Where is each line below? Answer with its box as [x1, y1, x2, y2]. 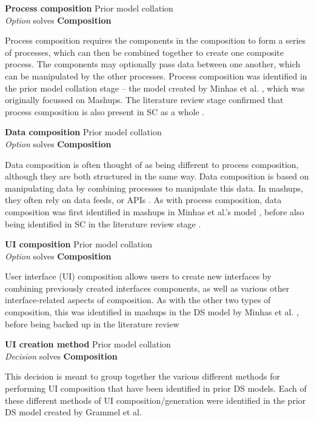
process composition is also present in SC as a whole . [5, 105, 205, 118]
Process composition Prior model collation [5, 2, 173, 14]
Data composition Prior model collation [5, 126, 162, 138]
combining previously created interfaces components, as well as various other [5, 281, 290, 294]
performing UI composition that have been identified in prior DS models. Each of [5, 382, 307, 395]
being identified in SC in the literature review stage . [5, 217, 201, 230]
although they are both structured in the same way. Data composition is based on [5, 170, 309, 183]
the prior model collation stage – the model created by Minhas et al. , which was [5, 81, 305, 94]
